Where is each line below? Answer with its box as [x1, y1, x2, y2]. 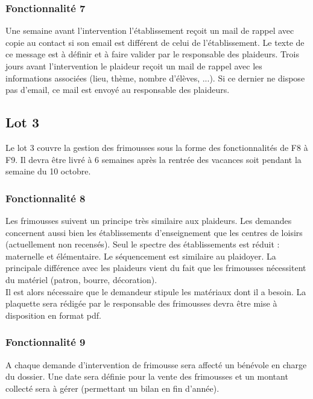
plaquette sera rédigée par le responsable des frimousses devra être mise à [5, 297, 277, 310]
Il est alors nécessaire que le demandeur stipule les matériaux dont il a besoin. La [5, 285, 306, 298]
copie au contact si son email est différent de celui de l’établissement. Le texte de [5, 36, 305, 48]
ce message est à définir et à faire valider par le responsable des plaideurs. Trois [5, 48, 299, 60]
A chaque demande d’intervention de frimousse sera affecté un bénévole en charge [5, 358, 307, 371]
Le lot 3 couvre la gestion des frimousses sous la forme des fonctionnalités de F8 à [5, 141, 308, 153]
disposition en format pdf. [5, 308, 101, 321]
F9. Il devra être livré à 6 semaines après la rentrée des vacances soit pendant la [5, 153, 302, 165]
